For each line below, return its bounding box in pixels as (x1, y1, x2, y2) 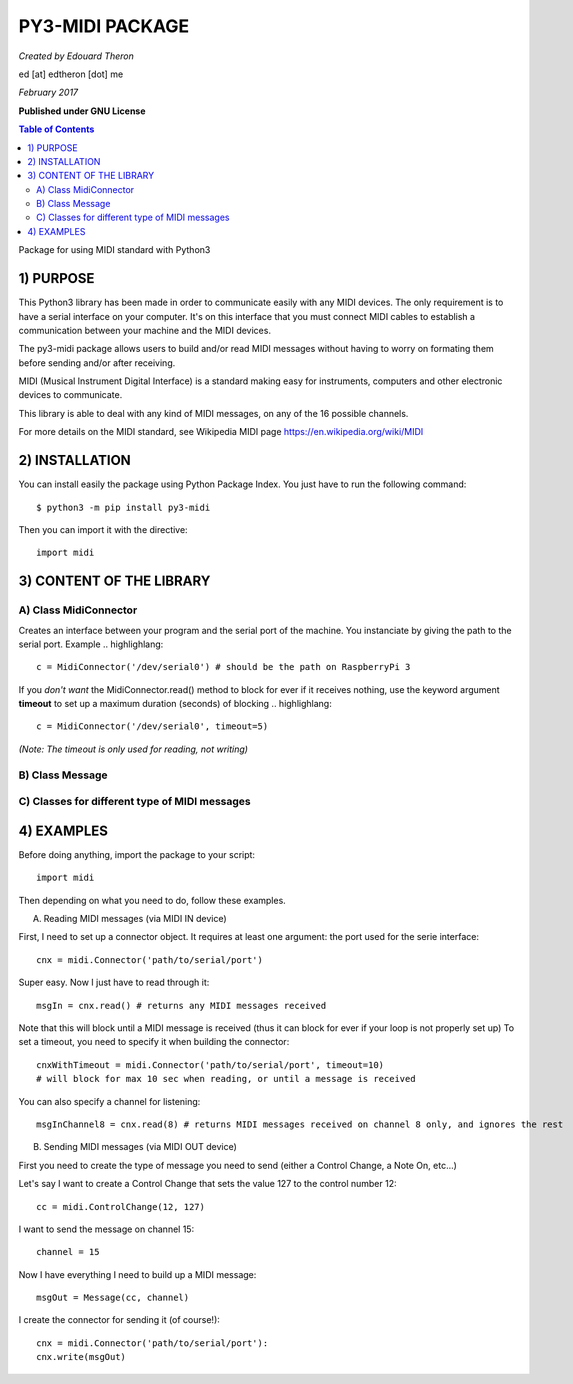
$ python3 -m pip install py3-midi (36, 501, 211, 513)
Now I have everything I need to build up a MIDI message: (18, 1268, 257, 1280)
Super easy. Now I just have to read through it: (18, 976, 210, 989)
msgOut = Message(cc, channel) (36, 1292, 190, 1304)
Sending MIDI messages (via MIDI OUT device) (43, 1141, 237, 1153)
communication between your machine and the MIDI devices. (18, 324, 272, 336)
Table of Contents (18, 123, 95, 135)
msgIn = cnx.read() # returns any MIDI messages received (36, 1000, 327, 1011)
